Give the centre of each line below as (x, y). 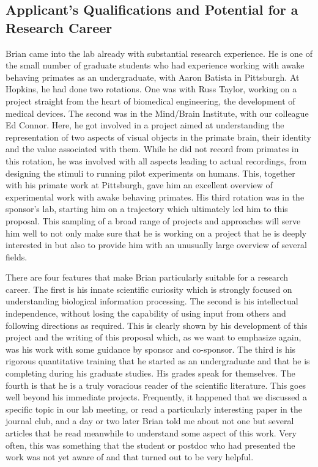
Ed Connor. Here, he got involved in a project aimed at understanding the (145, 125)
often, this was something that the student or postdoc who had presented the (150, 445)
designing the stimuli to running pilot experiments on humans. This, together (150, 173)
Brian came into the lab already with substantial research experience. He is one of (159, 53)
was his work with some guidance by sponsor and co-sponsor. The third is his (151, 349)
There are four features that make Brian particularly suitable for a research (147, 277)
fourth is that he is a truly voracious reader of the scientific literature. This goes (156, 385)
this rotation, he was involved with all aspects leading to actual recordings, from (156, 160)
